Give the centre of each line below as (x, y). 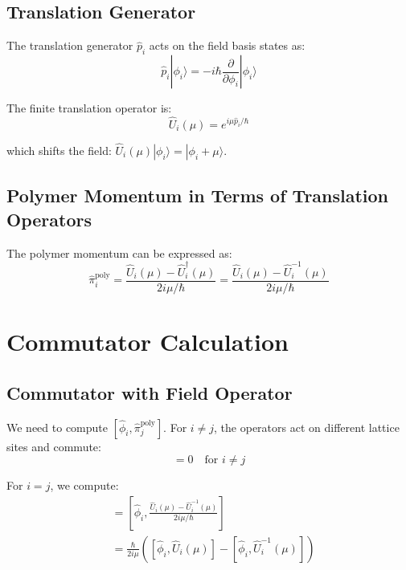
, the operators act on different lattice (307, 427)
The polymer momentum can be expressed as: (119, 252)
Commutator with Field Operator (150, 392)
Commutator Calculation (148, 342)
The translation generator (70, 45)
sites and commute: (54, 446)
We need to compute (57, 427)
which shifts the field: (59, 151)
